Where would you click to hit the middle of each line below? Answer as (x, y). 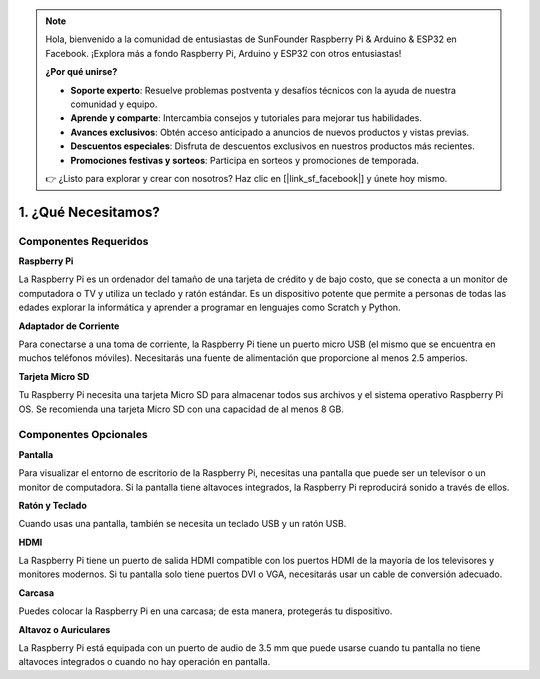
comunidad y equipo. (114, 104)
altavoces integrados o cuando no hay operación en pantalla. (144, 662)
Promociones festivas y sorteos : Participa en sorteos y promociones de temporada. (245, 160)
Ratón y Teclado (52, 505)
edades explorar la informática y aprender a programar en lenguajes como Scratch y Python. (209, 307)
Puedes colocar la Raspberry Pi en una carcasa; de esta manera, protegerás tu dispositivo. (205, 611)
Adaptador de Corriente (69, 326)
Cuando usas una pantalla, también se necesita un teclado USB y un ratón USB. (182, 524)
